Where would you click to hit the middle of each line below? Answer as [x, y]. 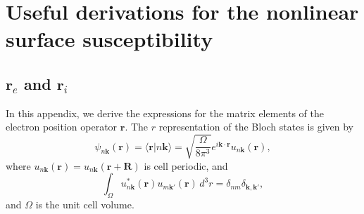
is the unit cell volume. [85, 204]
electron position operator [62, 127]
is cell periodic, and [186, 165]
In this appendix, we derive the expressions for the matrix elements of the [165, 113]
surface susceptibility [109, 39]
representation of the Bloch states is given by [256, 127]
